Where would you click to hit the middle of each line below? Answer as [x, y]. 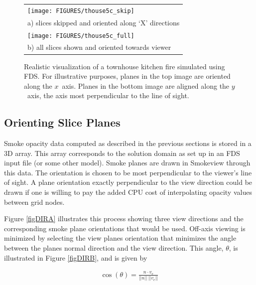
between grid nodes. [34, 202]
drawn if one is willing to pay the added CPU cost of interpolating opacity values [128, 192]
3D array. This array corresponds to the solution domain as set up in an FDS [122, 153]
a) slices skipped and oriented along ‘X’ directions [104, 22]
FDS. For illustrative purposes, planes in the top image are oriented [127, 76]
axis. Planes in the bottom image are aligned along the [146, 85]
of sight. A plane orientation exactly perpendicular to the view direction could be [128, 182]
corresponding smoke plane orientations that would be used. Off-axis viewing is [125, 228]
